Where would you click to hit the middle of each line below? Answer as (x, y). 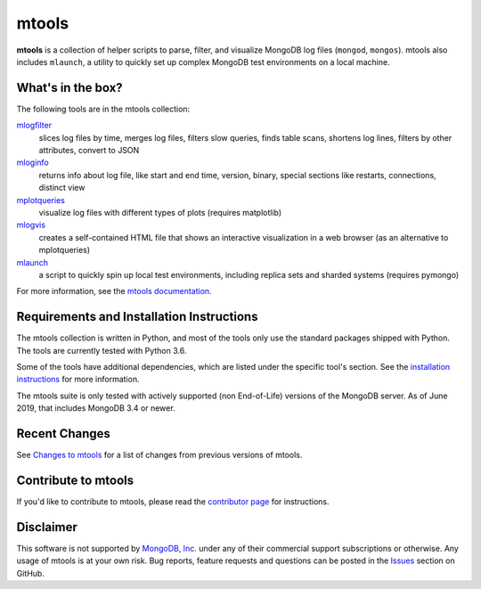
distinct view (62, 188)
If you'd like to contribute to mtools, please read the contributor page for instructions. (173, 501)
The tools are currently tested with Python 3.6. (102, 350)
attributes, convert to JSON (89, 151)
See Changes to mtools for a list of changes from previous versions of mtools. (159, 455)
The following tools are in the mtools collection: (103, 109)
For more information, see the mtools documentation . (114, 291)
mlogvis (31, 225)
